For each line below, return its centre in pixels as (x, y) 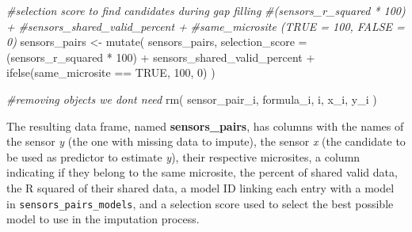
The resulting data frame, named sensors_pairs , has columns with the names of (205, 126)
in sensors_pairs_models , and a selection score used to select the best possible (200, 203)
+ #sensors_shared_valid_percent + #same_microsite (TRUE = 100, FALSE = (206, 26)
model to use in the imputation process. (103, 219)
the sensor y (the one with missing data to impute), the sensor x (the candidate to (206, 141)
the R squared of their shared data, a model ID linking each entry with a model (200, 187)
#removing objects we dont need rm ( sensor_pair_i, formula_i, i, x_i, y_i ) (192, 99)
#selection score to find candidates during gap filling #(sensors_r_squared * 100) (206, 10)
